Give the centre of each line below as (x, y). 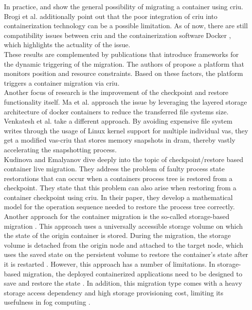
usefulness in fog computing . (47, 302)
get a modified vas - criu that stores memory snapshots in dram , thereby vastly (120, 140)
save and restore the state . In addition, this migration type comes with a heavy (123, 283)
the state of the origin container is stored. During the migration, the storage (117, 235)
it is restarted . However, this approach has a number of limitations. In (110, 264)
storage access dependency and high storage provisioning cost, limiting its (114, 292)
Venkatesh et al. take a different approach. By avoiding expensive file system (118, 121)
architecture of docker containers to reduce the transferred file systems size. (116, 111)
